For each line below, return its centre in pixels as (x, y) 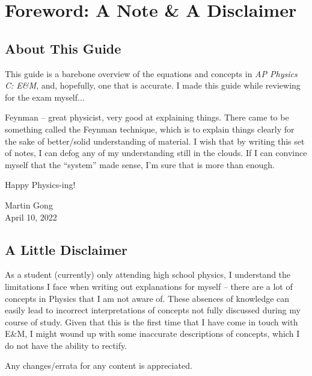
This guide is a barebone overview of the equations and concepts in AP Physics (151, 73)
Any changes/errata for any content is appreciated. (99, 365)
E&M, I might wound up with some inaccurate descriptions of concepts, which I (152, 334)
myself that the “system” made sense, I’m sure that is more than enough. (140, 164)
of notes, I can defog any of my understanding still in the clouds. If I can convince (156, 153)
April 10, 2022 (31, 217)
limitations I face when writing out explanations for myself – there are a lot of (149, 286)
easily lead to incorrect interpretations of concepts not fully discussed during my (153, 310)
